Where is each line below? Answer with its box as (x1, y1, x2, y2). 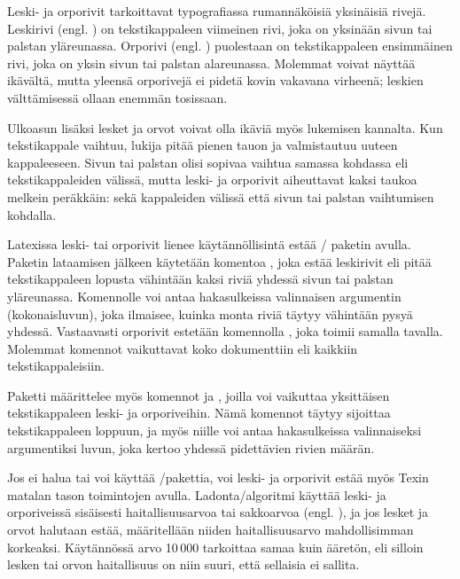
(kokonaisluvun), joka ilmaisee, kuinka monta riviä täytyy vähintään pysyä (7, 304, 413, 323)
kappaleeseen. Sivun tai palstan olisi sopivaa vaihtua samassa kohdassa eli (7, 153, 409, 171)
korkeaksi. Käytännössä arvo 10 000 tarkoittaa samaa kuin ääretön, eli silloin (7, 537, 424, 556)
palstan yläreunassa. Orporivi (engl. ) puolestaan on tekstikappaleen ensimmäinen (7, 36, 453, 55)
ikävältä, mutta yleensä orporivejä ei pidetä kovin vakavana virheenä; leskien (7, 71, 424, 90)
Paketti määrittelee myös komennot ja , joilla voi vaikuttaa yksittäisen (7, 386, 390, 404)
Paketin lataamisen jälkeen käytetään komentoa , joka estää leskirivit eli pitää (7, 252, 432, 270)
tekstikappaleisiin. (7, 356, 105, 375)
